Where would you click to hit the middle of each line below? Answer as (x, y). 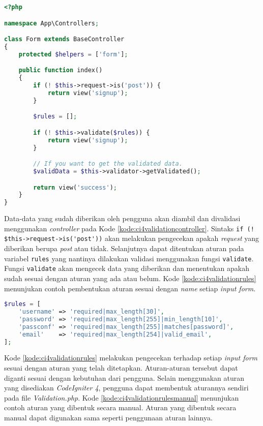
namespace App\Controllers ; (52, 23)
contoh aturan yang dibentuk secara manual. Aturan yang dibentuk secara (120, 407)
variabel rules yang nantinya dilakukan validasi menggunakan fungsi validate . (129, 258)
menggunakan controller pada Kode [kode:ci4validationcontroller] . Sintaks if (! (129, 228)
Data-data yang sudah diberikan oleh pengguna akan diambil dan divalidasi (122, 218)
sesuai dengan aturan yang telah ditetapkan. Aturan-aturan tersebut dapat (121, 368)
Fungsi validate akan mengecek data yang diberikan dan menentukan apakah (127, 268)
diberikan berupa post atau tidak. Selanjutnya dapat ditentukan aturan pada (124, 248)
